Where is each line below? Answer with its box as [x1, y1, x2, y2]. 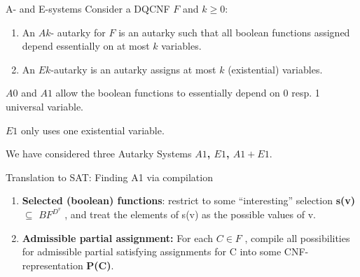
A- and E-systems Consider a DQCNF [6, 1, 170, 15]
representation [22, 257, 83, 272]
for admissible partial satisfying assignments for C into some [22, 244, 282, 259]
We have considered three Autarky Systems [6, 146, 192, 161]
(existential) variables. [228, 62, 323, 76]
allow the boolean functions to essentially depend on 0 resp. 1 [55, 85, 320, 100]
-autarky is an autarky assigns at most [50, 62, 216, 76]
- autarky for [50, 24, 106, 39]
